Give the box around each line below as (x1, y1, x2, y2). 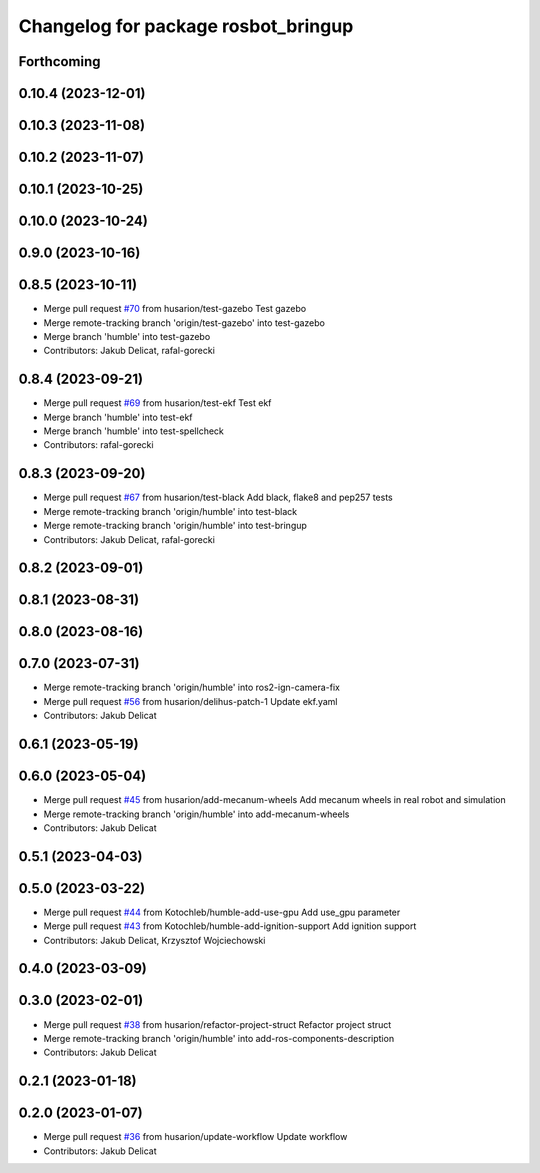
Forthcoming (18, 53, 101, 70)
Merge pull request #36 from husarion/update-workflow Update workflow (43, 1131, 348, 1143)
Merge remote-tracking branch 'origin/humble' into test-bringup (43, 520, 307, 532)
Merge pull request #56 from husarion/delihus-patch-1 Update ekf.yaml (43, 695, 338, 707)
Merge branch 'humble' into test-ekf (43, 411, 193, 423)
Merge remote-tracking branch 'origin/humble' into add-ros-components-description (43, 1032, 395, 1044)
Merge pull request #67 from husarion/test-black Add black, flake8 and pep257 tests (43, 491, 394, 504)
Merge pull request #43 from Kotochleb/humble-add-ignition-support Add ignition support (43, 920, 417, 932)
